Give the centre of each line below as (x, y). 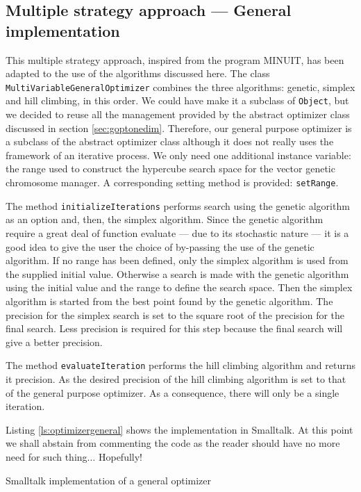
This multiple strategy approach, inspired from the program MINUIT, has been (175, 59)
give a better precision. (54, 342)
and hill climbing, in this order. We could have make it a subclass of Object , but (177, 100)
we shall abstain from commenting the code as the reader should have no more (173, 443)
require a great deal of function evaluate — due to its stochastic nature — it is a (177, 232)
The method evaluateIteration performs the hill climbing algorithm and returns (180, 365)
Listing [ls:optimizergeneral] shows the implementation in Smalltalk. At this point (179, 429)
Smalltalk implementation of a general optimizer (109, 480)
